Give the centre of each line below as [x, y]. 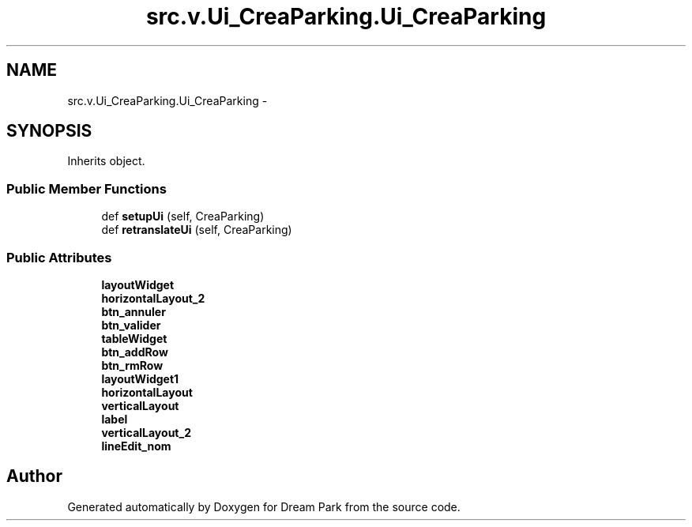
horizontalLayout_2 [153, 298]
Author [34, 476]
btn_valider [131, 325]
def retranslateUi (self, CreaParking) [197, 230]
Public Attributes [59, 257]
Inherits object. [106, 161]
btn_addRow [135, 352]
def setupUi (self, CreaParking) [183, 216]
